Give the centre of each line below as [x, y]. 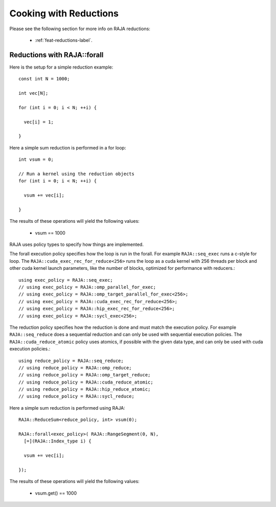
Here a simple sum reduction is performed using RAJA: [67, 408]
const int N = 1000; [44, 79]
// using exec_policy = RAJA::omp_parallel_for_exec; [87, 287]
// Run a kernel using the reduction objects [77, 174]
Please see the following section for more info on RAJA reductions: [80, 29]
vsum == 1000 [50, 233]
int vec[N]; [33, 93]
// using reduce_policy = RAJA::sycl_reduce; [77, 396]
